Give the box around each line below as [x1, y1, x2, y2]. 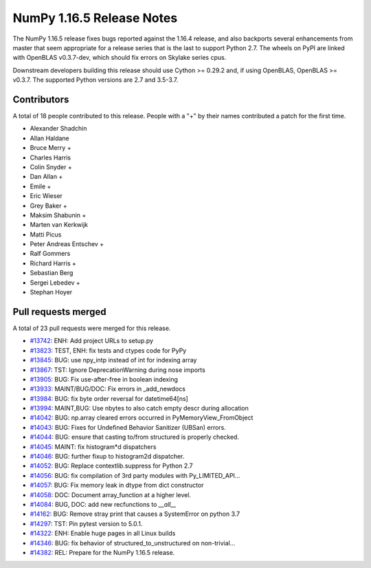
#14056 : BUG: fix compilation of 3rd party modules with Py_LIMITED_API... [30, 471, 240, 479]
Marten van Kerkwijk [30, 221, 89, 229]
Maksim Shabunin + [30, 210, 87, 219]
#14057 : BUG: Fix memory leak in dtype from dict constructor [30, 481, 204, 490]
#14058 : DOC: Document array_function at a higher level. [30, 490, 192, 499]
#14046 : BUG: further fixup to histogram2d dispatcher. [30, 452, 185, 461]
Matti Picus [30, 230, 62, 239]
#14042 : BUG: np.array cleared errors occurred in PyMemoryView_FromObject [30, 413, 254, 422]
